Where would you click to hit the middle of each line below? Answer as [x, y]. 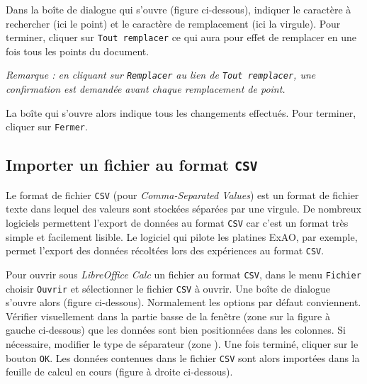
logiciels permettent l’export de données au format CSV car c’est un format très [177, 222]
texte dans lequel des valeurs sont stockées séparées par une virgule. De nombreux [183, 209]
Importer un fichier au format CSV [132, 165]
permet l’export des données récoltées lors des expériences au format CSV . [165, 250]
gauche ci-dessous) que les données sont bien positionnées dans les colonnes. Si [176, 330]
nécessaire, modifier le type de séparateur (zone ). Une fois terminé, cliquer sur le [182, 343]
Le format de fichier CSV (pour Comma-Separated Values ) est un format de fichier [182, 194]
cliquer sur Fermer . [47, 126]
